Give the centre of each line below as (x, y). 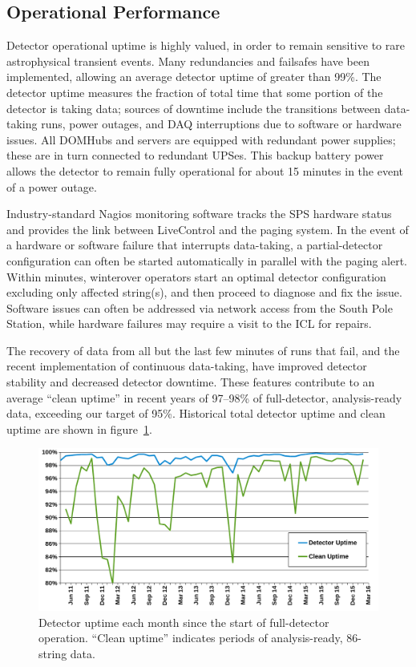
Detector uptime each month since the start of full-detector (184, 622)
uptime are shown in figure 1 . (79, 428)
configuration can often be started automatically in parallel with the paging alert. (207, 260)
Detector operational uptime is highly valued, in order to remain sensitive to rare (206, 45)
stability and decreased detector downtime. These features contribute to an (191, 382)
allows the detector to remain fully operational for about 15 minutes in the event (205, 170)
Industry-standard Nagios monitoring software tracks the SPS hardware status (199, 214)
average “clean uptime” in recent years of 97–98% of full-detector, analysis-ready (204, 397)
